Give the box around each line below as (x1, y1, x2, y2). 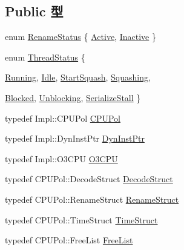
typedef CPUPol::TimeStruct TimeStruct (5, 213, 158, 226)
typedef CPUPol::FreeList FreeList (5, 234, 133, 246)
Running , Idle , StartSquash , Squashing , (5, 71, 151, 84)
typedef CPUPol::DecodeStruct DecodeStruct (5, 173, 173, 185)
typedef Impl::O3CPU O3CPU (5, 152, 118, 165)
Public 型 (5, 2, 64, 21)
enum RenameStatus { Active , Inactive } (5, 30, 156, 43)
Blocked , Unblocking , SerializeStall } (5, 91, 141, 104)
